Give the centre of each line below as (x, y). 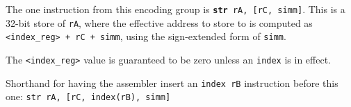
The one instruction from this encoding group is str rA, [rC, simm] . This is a (175, 9)
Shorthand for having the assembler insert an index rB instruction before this (172, 82)
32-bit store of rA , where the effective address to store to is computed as (159, 22)
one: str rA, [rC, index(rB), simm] (88, 96)
